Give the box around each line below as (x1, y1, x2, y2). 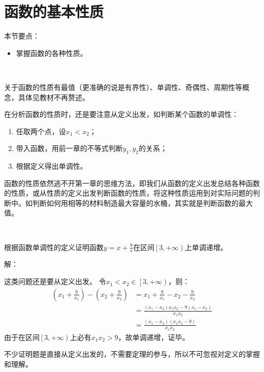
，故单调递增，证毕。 (118, 331, 189, 342)
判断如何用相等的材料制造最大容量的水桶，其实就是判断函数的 (32, 197, 239, 208)
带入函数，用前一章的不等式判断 (16, 143, 123, 153)
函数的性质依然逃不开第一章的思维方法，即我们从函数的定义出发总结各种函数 (4, 177, 260, 188)
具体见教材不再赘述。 (18, 91, 89, 102)
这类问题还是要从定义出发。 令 (4, 276, 106, 287)
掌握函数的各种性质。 (16, 47, 87, 58)
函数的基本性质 (4, 1, 104, 22)
